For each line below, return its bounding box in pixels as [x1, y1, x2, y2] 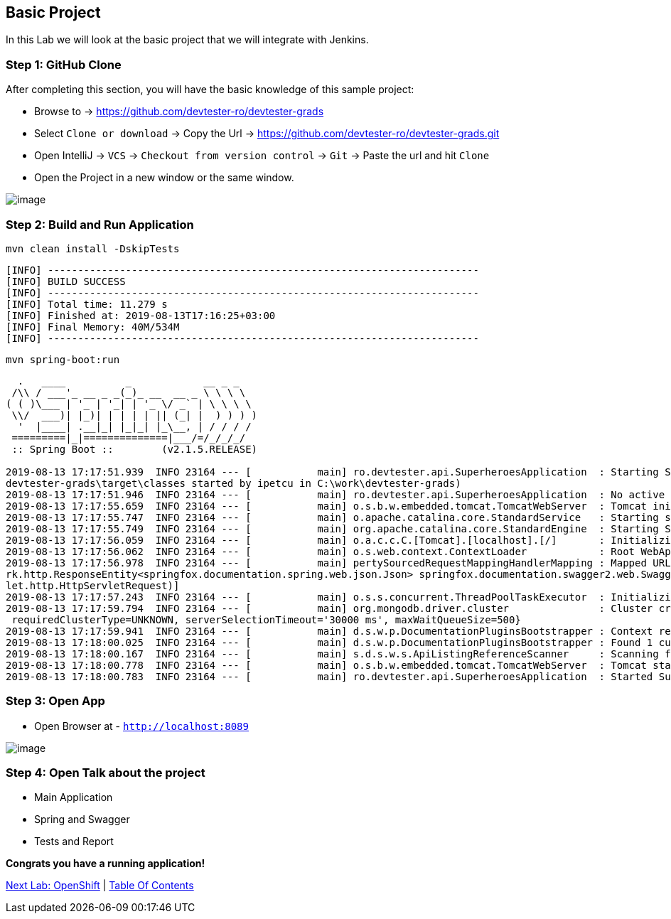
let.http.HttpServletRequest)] [6, 579, 180, 591]
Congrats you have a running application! [6, 857, 205, 870]
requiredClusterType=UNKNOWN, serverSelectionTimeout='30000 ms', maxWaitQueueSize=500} [11, 613, 521, 625]
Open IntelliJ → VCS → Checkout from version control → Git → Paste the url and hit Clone [34, 149, 490, 162]
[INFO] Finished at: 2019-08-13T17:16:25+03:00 [6, 309, 276, 321]
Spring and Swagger [34, 813, 130, 826]
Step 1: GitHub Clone [6, 57, 122, 72]
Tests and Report [34, 835, 114, 848]
